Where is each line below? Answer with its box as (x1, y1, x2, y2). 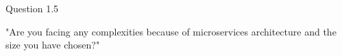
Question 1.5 (5, 1, 59, 15)
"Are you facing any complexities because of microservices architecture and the (5, 24, 337, 38)
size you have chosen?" (5, 38, 100, 52)
